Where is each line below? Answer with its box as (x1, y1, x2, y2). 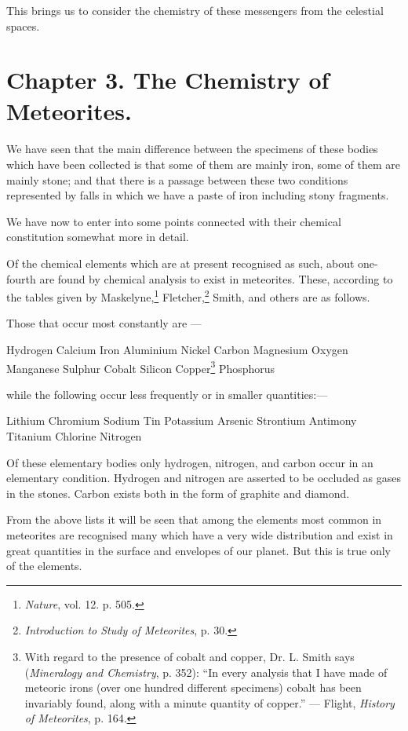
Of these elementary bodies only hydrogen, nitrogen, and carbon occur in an (6, 454, 373, 470)
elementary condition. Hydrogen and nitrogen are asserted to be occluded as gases (6, 470, 402, 486)
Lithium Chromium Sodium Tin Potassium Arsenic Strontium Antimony (6, 412, 357, 429)
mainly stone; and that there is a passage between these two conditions (6, 171, 348, 188)
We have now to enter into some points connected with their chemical (6, 213, 341, 229)
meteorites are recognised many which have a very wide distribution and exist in (6, 526, 393, 543)
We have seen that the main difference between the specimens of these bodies (6, 141, 378, 157)
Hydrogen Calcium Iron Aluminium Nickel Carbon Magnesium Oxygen (6, 341, 348, 357)
